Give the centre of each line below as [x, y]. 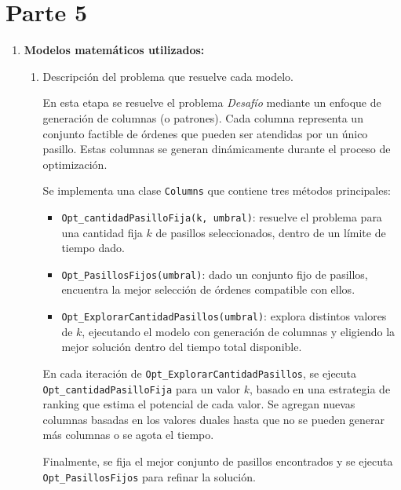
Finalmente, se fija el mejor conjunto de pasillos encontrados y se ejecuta [218, 461]
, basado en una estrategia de [320, 388]
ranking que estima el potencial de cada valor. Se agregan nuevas [199, 404]
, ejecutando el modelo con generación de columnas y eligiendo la [239, 331]
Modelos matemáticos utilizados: [114, 50]
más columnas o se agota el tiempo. [128, 435]
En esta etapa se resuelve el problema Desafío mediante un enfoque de [212, 102]
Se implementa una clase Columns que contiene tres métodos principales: [217, 190]
